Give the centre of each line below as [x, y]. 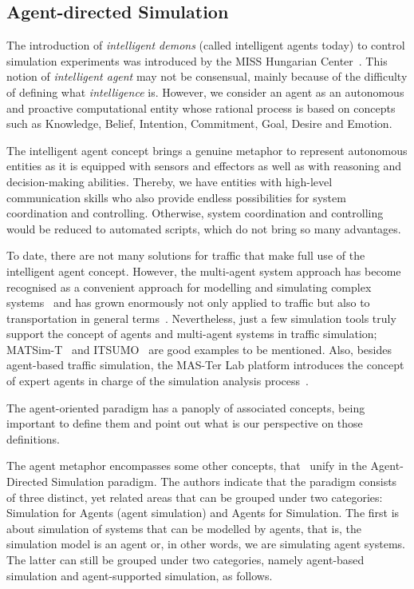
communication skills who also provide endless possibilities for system [176, 197]
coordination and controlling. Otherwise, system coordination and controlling [195, 213]
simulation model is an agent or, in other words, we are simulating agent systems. [206, 544]
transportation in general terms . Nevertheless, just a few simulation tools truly [201, 318]
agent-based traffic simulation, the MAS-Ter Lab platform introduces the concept [205, 365]
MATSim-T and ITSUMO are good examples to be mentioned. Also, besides [199, 349]
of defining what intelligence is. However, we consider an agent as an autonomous [205, 92]
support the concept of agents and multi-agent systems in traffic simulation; [192, 334]
